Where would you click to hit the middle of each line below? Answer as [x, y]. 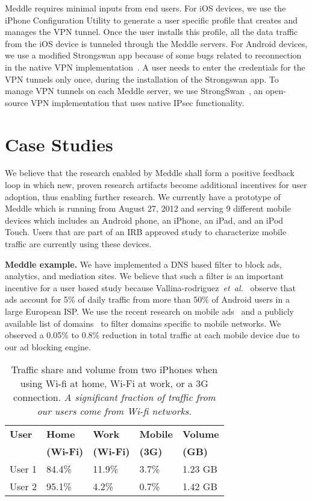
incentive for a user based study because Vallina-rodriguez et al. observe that [151, 287]
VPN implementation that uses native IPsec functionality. [137, 102]
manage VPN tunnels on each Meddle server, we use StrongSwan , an [134, 91]
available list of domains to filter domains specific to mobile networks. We [143, 323]
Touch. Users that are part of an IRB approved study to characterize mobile [146, 232]
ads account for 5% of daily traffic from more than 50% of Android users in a [147, 299]
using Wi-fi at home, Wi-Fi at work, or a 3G [114, 383]
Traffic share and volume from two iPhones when [114, 370]
